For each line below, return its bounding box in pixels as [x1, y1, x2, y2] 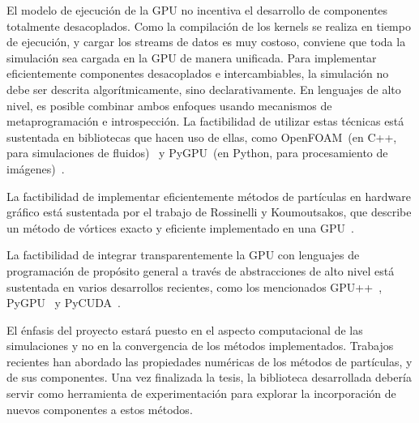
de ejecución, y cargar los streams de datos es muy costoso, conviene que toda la [6, 33, 406, 50]
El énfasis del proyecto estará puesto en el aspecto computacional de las [6, 321, 363, 338]
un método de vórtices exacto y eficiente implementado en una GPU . [6, 219, 354, 236]
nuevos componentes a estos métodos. [6, 400, 193, 417]
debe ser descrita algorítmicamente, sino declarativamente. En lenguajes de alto [6, 80, 401, 97]
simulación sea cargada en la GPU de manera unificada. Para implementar [6, 49, 377, 66]
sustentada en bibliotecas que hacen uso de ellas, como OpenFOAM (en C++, [6, 128, 397, 145]
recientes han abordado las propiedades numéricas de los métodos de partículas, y [6, 352, 413, 370]
